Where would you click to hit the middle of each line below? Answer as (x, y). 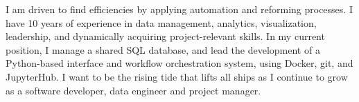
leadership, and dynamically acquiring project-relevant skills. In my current (165, 36)
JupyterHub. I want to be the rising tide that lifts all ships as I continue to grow (177, 76)
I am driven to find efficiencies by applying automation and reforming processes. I (179, 9)
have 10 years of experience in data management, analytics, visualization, (161, 22)
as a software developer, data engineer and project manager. (133, 90)
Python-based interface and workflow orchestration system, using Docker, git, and (179, 63)
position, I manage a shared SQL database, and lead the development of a (163, 49)
